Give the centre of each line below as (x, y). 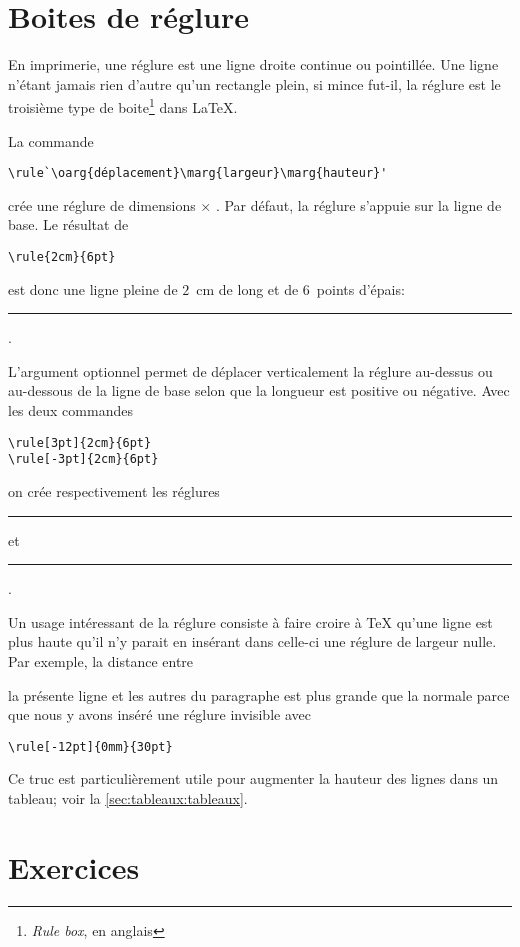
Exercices (74, 866)
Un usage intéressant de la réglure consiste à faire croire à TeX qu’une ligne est (250, 621)
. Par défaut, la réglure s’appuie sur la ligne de (358, 204)
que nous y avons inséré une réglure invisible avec (159, 714)
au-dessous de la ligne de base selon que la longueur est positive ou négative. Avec (259, 390)
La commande (51, 140)
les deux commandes (70, 410)
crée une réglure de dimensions (102, 204)
